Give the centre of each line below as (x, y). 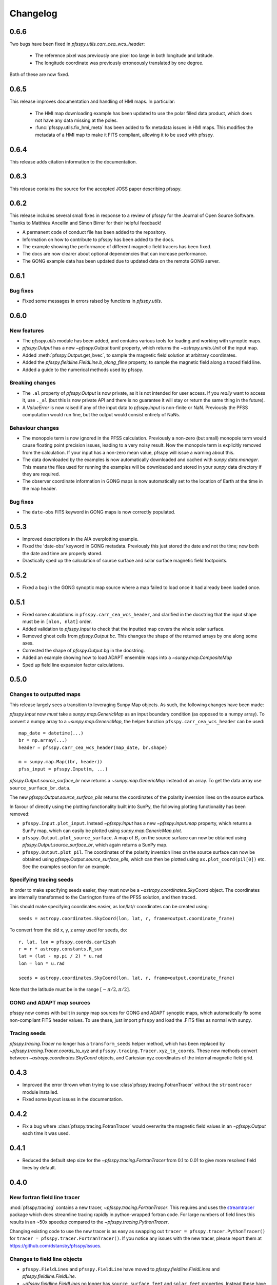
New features (27, 331)
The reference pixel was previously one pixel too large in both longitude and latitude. (124, 56)
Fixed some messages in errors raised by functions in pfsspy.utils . (92, 301)
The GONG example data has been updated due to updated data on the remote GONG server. (121, 261)
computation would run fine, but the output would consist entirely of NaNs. (101, 414)
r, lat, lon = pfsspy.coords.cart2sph (67, 942)
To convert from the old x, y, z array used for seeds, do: (68, 930)
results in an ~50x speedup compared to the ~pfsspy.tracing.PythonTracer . (89, 1222)
